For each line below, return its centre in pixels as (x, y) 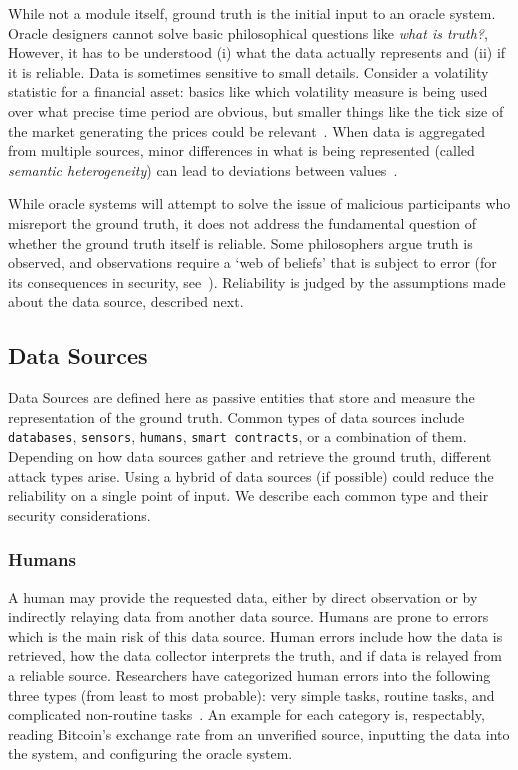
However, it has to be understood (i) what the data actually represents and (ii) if (257, 52)
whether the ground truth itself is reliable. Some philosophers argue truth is (240, 242)
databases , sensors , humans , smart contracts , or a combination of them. (237, 436)
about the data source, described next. (126, 301)
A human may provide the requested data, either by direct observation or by (243, 596)
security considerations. (79, 514)
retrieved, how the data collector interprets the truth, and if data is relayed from (255, 655)
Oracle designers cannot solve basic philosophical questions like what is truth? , (248, 32)
